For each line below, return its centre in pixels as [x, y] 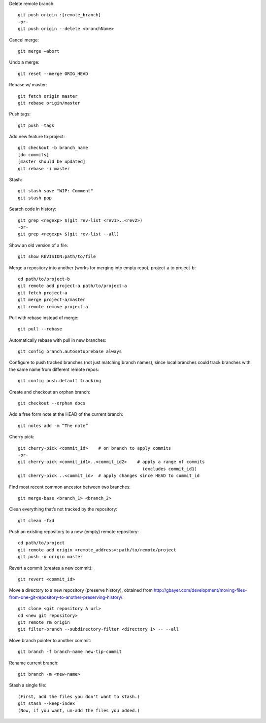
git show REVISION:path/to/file [57, 257]
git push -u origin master [50, 557]
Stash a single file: [28, 685]
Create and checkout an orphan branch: [50, 392]
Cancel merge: [24, 40]
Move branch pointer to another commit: [50, 640]
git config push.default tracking [59, 381]
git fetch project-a [43, 293]
